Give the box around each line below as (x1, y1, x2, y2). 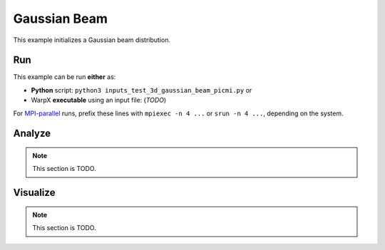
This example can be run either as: (13, 73, 116, 81)
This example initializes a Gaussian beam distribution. (13, 36, 171, 44)
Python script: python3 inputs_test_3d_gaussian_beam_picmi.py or (31, 85, 252, 94)
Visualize (13, 187, 56, 199)
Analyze (13, 127, 51, 140)
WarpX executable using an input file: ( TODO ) (31, 96, 167, 105)
